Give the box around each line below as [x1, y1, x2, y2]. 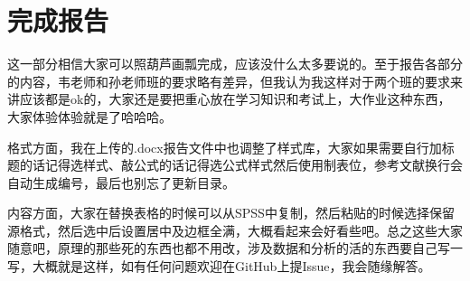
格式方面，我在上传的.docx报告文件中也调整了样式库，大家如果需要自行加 [7, 137, 442, 156]
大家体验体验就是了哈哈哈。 [7, 107, 172, 126]
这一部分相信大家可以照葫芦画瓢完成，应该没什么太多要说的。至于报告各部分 [7, 54, 463, 73]
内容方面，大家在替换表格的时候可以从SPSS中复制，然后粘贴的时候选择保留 [7, 203, 455, 222]
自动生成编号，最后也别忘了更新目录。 [7, 173, 235, 192]
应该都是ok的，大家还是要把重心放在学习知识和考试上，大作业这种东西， [19, 89, 451, 108]
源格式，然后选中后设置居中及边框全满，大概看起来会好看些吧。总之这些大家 [7, 220, 463, 239]
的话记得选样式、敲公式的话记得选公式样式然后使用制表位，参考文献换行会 [19, 155, 463, 174]
